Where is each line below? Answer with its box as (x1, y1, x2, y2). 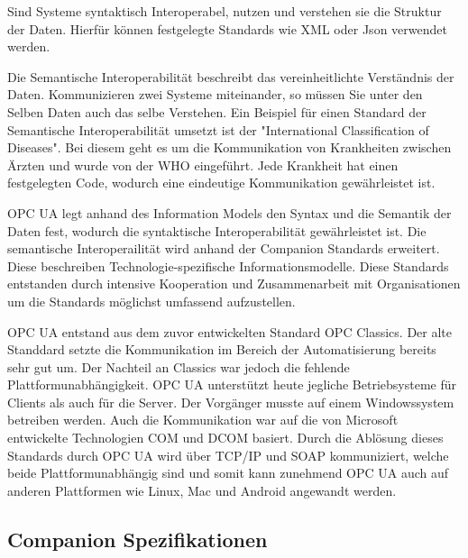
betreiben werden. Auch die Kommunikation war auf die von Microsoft (7, 410, 399, 429)
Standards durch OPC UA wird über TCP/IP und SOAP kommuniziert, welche (7, 445, 449, 464)
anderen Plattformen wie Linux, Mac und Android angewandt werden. (7, 480, 397, 499)
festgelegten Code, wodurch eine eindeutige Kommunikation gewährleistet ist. (7, 173, 436, 192)
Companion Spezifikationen (7, 525, 268, 553)
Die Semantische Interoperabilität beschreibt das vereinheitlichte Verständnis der (7, 67, 454, 86)
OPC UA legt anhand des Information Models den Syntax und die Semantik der (7, 203, 452, 222)
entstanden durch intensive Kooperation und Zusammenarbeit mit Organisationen (7, 274, 461, 293)
